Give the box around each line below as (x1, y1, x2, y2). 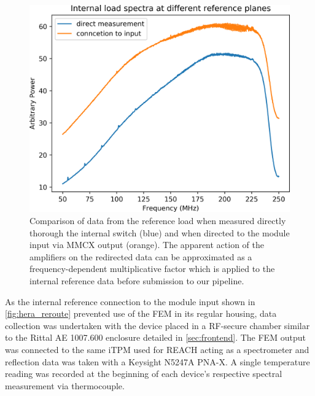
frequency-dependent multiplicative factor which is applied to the (29, 262, 275, 275)
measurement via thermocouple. (5, 379, 125, 392)
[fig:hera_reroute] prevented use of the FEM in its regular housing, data (5, 307, 277, 320)
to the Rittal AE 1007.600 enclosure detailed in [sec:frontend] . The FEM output (5, 331, 306, 344)
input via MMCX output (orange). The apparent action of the (29, 238, 265, 251)
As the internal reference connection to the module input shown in (5, 295, 255, 308)
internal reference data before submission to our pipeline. (29, 274, 244, 287)
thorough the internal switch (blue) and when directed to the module (29, 226, 290, 239)
